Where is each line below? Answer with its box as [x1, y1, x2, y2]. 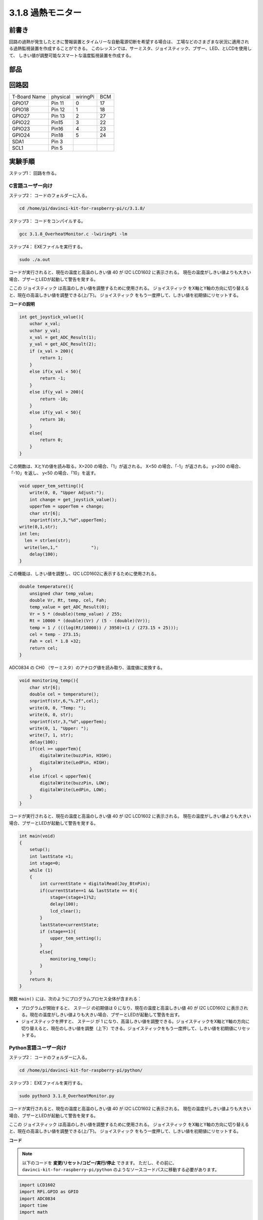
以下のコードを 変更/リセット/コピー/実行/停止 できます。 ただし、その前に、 [22, 1159, 177, 1166]
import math [19, 1209, 48, 1215]
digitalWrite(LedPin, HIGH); [39, 759, 110, 765]
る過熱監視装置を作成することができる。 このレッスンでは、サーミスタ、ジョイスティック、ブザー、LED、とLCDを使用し [9, 45, 252, 51]
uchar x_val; [29, 321, 61, 326]
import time [19, 1203, 48, 1208]
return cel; [29, 645, 58, 651]
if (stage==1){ [39, 929, 76, 935]
